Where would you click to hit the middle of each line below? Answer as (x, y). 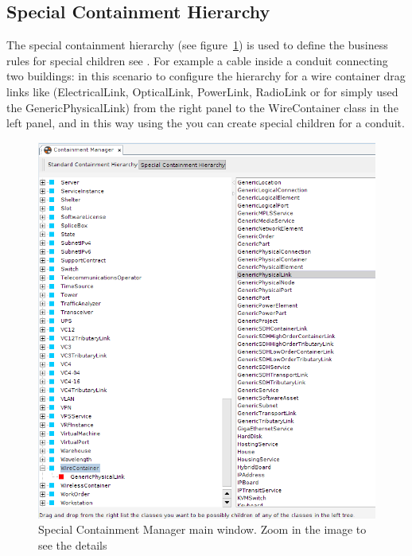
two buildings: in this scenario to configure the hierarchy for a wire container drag (206, 76)
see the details (73, 544)
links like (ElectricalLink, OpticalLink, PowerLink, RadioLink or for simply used (202, 91)
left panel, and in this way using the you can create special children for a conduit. (206, 123)
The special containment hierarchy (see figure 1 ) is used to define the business (197, 45)
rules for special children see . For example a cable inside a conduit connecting (197, 60)
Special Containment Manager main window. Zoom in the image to (202, 529)
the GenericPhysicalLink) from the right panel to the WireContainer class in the (202, 107)
